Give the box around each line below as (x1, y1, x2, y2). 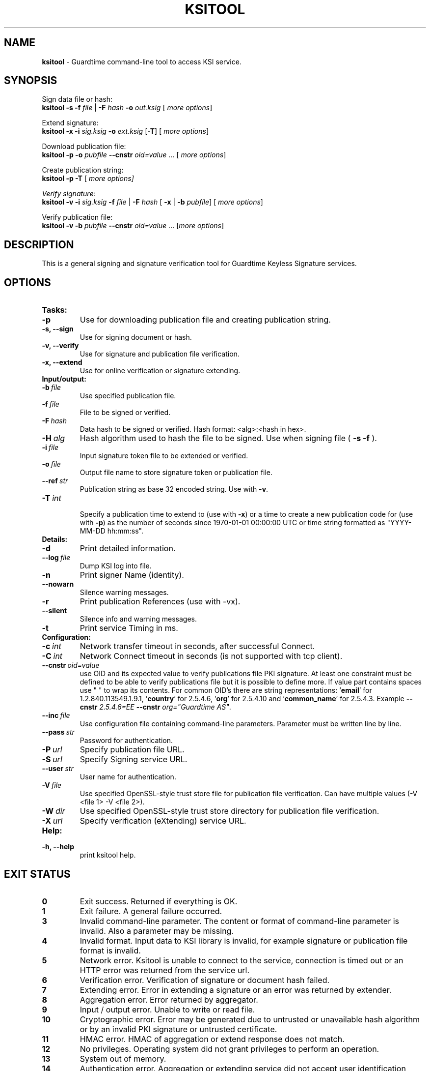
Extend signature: (42, 119, 99, 127)
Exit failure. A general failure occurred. (80, 906, 222, 916)
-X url (42, 816, 63, 826)
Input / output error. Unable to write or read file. (80, 1004, 255, 1014)
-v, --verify (42, 341, 79, 350)
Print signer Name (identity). (80, 570, 184, 580)
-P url (42, 744, 62, 755)
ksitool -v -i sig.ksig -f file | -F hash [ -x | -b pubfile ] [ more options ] (42, 198, 263, 207)
